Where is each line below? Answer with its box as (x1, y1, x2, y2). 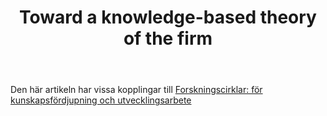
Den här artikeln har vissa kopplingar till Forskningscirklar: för (10, 84, 263, 96)
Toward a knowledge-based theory (19, 6, 317, 29)
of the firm (123, 27, 213, 50)
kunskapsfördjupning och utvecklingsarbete (10, 94, 192, 106)
